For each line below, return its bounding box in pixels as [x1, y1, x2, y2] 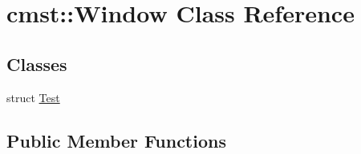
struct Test [6, 89, 60, 105]
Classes [6, 51, 67, 76]
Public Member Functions [6, 128, 226, 152]
